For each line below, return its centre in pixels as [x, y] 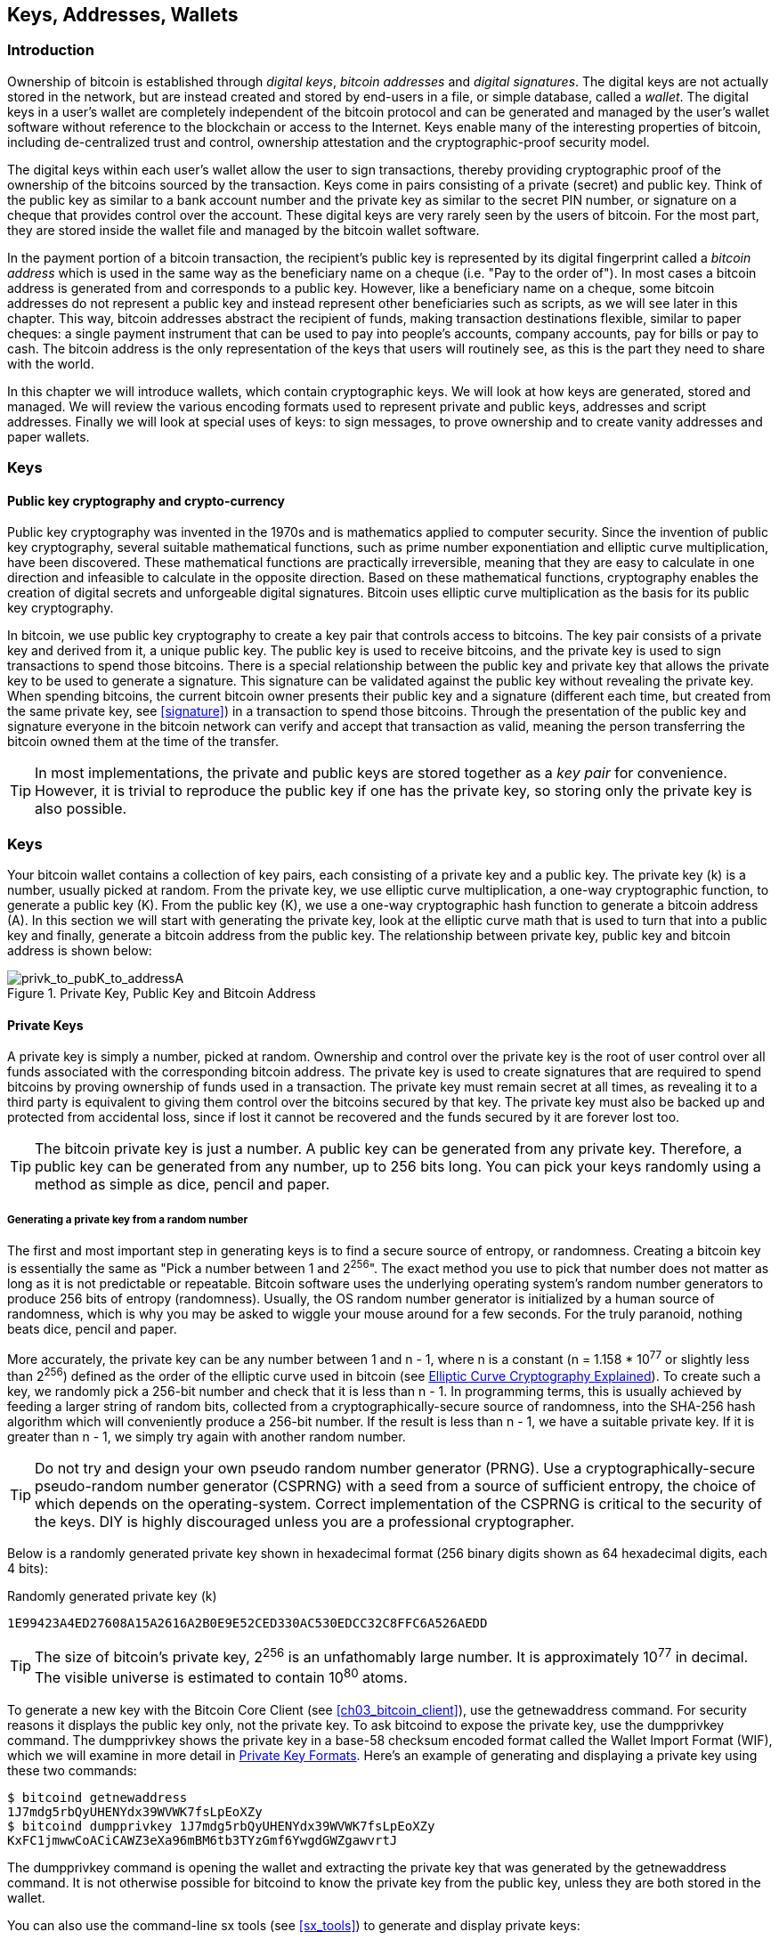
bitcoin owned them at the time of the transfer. [143, 742]
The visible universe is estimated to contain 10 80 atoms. [221, 1676]
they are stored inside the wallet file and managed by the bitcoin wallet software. [243, 230]
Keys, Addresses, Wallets [123, 15]
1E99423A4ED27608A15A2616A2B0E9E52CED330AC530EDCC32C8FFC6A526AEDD [247, 1623]
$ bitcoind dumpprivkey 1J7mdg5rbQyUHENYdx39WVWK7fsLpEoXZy [221, 1826]
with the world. [51, 363]
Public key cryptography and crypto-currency [146, 500]
